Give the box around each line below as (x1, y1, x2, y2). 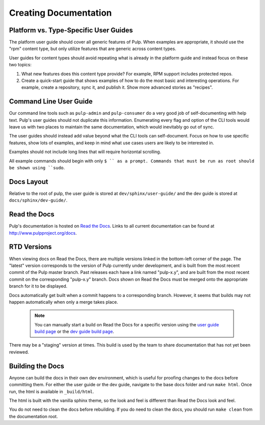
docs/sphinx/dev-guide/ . (9, 197, 68, 203)
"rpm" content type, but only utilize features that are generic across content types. (9, 46, 177, 52)
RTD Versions (9, 243, 52, 251)
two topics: (9, 62, 32, 68)
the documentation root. (9, 413, 58, 419)
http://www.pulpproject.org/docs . (9, 230, 77, 236)
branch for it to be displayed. (9, 283, 68, 289)
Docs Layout (9, 177, 49, 186)
